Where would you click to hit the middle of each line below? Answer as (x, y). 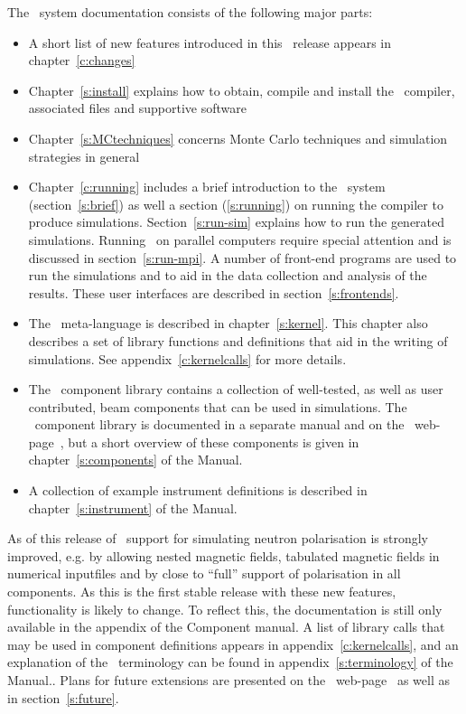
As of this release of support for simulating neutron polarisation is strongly (218, 538)
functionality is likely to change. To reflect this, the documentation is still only (225, 609)
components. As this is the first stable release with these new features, (202, 592)
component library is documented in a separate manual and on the (219, 424)
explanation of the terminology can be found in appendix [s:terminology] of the (230, 662)
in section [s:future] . (63, 697)
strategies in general (84, 156)
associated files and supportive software (137, 108)
